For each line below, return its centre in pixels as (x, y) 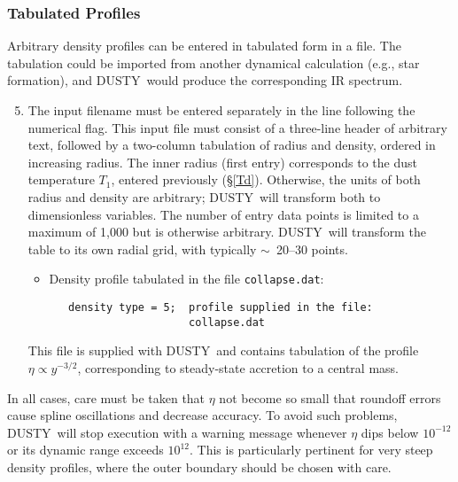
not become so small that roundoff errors (330, 397)
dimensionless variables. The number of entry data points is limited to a (223, 214)
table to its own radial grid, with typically (142, 249)
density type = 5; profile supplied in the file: (221, 307)
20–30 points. (312, 249)
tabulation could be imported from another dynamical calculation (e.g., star (213, 62)
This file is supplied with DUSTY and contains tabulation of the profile (223, 350)
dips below (390, 432)
